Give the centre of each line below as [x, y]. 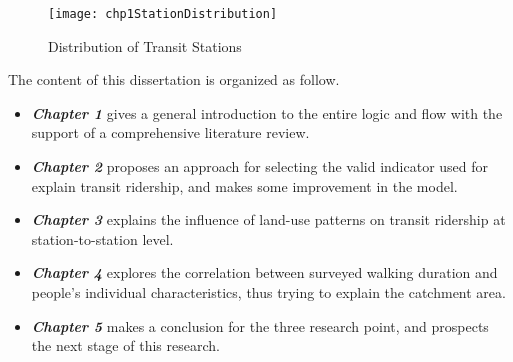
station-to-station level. [102, 238]
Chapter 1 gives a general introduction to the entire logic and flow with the [267, 112]
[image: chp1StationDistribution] [163, 14]
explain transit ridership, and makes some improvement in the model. [244, 185]
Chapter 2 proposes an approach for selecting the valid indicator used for [260, 166]
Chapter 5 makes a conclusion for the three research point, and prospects [260, 325]
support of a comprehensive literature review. [170, 132]
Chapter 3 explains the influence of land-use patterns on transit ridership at [268, 219]
